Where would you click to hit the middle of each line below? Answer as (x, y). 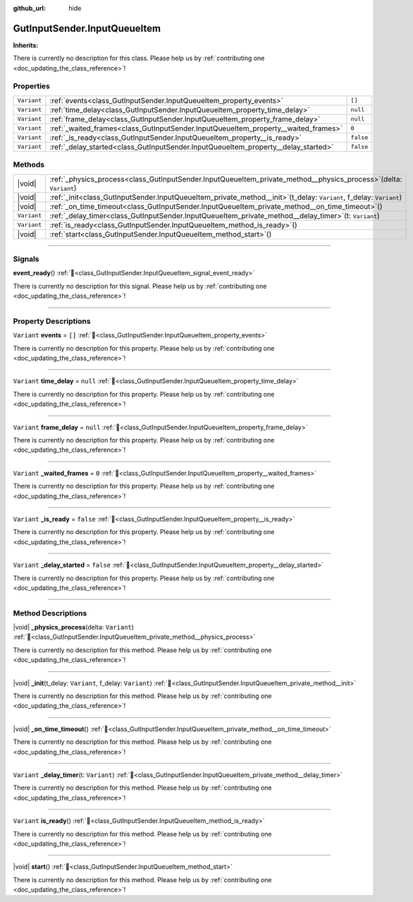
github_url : (29, 8)
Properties (32, 86)
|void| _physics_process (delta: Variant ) (73, 627)
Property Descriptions (52, 321)
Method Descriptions (50, 613)
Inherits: (26, 45)
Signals (26, 259)
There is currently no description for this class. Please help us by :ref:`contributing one (139, 58)
